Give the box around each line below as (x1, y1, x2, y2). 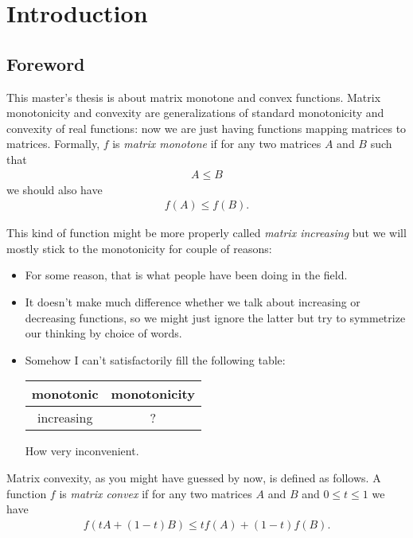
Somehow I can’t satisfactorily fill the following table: (25, 351, 286, 368)
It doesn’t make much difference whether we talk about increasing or (25, 293, 360, 310)
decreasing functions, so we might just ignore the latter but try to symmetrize (25, 309, 406, 326)
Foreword (6, 51, 85, 76)
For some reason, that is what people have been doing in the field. (25, 267, 348, 283)
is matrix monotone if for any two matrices (112, 135, 321, 152)
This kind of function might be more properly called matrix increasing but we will (6, 224, 407, 241)
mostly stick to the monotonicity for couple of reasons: (6, 240, 272, 256)
